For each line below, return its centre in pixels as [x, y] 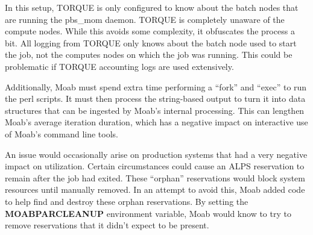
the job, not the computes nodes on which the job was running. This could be [149, 55]
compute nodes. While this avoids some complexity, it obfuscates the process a [150, 31]
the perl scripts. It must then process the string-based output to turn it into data [155, 99]
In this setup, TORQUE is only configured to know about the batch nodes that [152, 7]
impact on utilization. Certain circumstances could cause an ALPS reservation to [155, 166]
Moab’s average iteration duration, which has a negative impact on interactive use [156, 122]
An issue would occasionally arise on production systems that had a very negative [156, 154]
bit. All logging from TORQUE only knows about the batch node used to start [151, 42]
